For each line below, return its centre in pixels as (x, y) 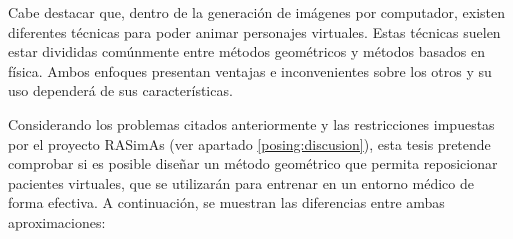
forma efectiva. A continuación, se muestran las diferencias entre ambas (226, 202)
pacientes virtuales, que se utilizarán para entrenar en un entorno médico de (241, 182)
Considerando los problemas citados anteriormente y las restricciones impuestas (251, 123)
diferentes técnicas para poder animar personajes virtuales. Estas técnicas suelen (254, 31)
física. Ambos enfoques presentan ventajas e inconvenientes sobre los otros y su (250, 70)
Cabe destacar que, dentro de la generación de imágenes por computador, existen (257, 12)
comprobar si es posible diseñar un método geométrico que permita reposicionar (253, 163)
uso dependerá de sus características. (120, 90)
